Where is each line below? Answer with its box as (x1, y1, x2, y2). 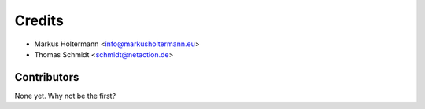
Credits (14, 12, 65, 29)
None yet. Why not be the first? (14, 91, 116, 100)
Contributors (14, 71, 79, 84)
